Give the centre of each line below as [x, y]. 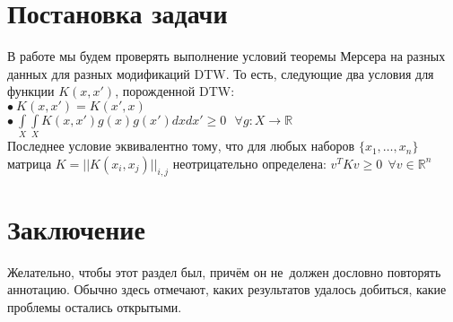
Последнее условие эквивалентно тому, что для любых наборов [181, 146]
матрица [30, 163]
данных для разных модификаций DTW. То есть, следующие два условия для [221, 73]
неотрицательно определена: [249, 163]
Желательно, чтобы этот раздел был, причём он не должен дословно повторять [224, 271]
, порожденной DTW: [175, 91]
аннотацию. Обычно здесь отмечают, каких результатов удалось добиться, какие [227, 289]
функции [31, 91]
